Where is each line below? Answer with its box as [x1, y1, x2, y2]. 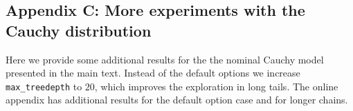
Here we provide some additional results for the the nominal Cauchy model [6, 52, 324, 66]
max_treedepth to [6, 79, 82, 93]
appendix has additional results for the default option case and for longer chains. [6, 92, 348, 107]
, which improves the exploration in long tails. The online [94, 79, 338, 93]
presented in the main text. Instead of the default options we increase [6, 65, 300, 80]
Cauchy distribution [6, 19, 152, 41]
